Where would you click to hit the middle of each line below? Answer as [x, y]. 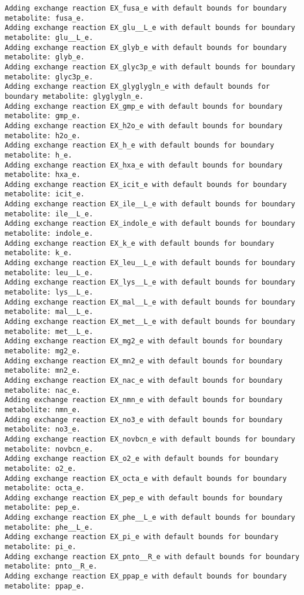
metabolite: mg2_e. [43, 351]
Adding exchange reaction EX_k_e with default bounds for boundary [140, 243]
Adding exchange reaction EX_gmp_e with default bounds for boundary [144, 106]
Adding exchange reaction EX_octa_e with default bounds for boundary [146, 478]
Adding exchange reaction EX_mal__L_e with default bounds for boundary [150, 302]
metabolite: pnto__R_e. [51, 566]
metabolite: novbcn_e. [49, 449]
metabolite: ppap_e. [45, 586]
